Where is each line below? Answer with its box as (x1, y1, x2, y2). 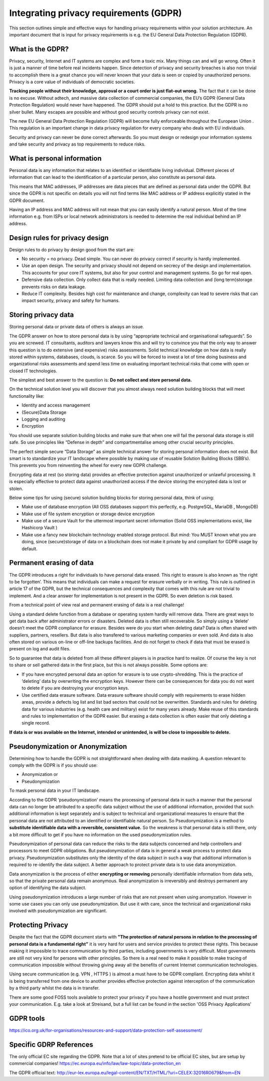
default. (21, 546, 38, 552)
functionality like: (9, 393, 45, 399)
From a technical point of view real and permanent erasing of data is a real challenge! (9, 602, 184, 608)
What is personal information (9, 154, 102, 162)
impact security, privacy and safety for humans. (21, 298, 120, 304)
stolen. (9, 485, 23, 491)
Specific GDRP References (9, 1040, 94, 1049)
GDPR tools (9, 1014, 45, 1023)
